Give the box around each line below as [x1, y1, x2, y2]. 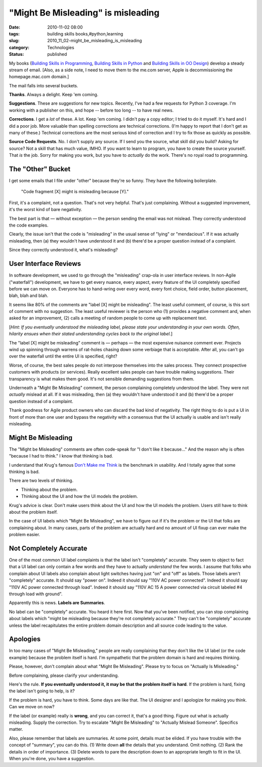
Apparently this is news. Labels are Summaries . [9, 600, 105, 606]
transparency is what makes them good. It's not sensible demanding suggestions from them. [9, 376, 195, 382]
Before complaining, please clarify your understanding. [9, 672, 119, 678]
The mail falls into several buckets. [9, 82, 79, 88]
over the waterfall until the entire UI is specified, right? [9, 353, 117, 359]
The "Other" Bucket [9, 165, 71, 173]
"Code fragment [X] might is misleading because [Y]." [21, 189, 129, 195]
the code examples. [9, 222, 49, 228]
